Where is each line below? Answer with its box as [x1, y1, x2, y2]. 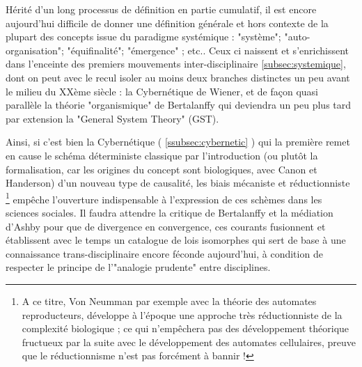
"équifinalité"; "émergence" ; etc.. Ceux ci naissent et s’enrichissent [67, 42, 349, 57]
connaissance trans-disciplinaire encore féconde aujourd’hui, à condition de [6, 246, 323, 260]
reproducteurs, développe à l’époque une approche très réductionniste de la [22, 307, 343, 322]
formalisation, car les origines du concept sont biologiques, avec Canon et [6, 162, 317, 176]
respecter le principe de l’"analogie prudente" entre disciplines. [6, 260, 271, 274]
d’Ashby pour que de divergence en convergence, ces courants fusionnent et [6, 219, 326, 233]
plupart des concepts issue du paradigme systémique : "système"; [6, 29, 281, 44]
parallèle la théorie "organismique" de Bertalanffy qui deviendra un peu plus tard [6, 97, 352, 112]
